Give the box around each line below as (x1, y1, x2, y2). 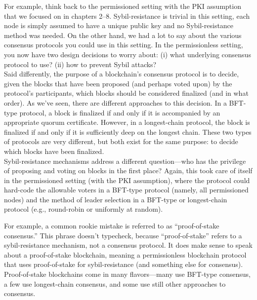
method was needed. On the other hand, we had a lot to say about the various (4, 30, 242, 40)
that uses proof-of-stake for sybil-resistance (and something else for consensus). (4, 259, 243, 269)
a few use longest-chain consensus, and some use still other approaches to (4, 278, 226, 289)
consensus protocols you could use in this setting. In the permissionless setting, (4, 39, 243, 50)
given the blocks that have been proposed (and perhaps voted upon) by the (4, 78, 232, 88)
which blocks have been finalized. (4, 146, 104, 156)
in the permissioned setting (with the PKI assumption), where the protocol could (4, 175, 250, 185)
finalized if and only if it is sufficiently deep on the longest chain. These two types (4, 126, 252, 137)
